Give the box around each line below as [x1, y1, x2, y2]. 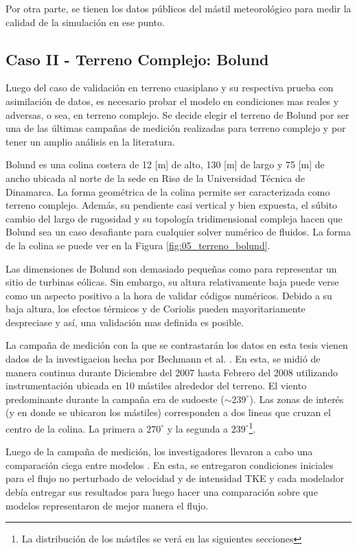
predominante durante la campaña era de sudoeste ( [5, 391, 224, 406]
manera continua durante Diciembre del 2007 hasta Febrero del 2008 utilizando [5, 365, 338, 379]
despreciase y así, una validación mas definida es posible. [5, 314, 244, 329]
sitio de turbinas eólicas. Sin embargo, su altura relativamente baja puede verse [5, 275, 339, 289]
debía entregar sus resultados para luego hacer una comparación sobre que [5, 485, 318, 499]
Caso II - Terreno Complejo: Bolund [5, 48, 269, 69]
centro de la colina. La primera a [5, 421, 143, 435]
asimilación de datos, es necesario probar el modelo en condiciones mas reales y [5, 93, 339, 108]
